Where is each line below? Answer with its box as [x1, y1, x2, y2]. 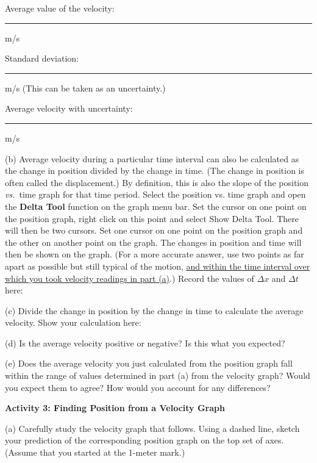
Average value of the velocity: [5, 2, 115, 14]
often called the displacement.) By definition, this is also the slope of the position [5, 176, 309, 188]
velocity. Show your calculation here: [5, 316, 141, 329]
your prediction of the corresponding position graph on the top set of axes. [5, 434, 284, 447]
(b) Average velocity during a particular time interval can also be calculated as [5, 152, 299, 165]
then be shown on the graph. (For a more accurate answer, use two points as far [5, 248, 304, 260]
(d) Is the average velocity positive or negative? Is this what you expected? [5, 336, 285, 349]
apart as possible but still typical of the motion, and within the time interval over [5, 259, 310, 272]
